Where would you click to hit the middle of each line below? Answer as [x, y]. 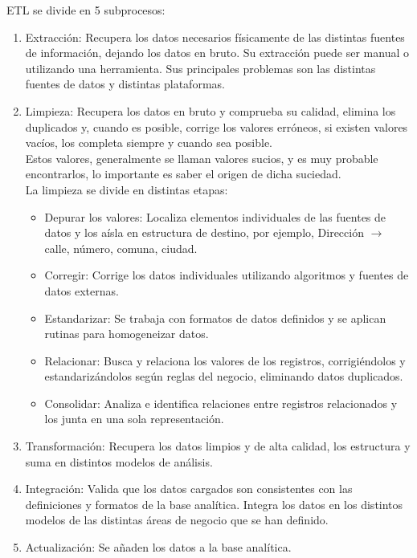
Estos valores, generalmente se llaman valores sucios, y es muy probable [202, 158]
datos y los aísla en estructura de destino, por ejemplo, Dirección [204, 232]
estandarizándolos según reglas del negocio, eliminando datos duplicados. [224, 376]
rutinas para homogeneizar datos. [127, 334]
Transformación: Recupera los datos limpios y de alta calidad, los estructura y [218, 446]
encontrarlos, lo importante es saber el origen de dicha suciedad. [183, 174]
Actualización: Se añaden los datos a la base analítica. [158, 547]
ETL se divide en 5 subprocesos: [86, 10]
